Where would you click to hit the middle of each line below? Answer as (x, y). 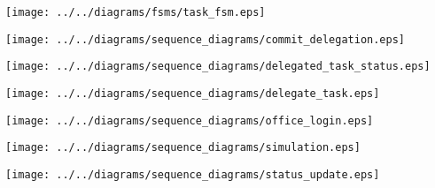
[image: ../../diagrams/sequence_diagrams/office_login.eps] (190, 120)
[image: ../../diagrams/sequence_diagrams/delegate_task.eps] (193, 93)
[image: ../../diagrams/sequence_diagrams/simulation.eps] (183, 148)
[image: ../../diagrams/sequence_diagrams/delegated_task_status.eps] (218, 67)
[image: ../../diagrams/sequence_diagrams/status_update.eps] (193, 174)
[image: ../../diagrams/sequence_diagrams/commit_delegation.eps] (206, 39)
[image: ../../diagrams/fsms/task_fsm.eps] (136, 12)
